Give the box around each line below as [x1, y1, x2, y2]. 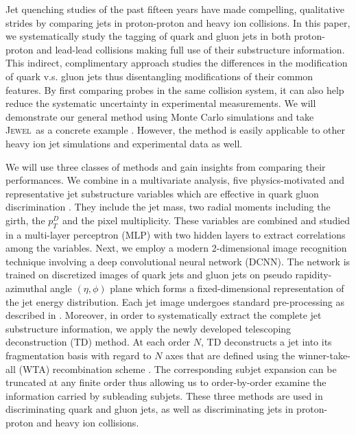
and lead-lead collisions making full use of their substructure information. [36, 42, 345, 56]
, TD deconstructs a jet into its [201, 335, 332, 349]
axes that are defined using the [165, 348, 295, 363]
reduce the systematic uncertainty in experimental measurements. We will [5, 96, 316, 110]
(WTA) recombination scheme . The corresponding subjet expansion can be [19, 361, 337, 376]
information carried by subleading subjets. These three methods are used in [5, 388, 323, 402]
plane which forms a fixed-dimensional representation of [110, 281, 344, 296]
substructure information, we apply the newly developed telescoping [5, 321, 292, 335]
